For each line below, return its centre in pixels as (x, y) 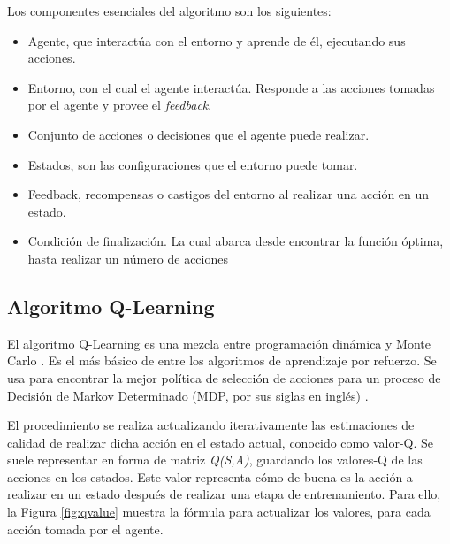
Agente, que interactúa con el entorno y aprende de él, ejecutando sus (217, 40)
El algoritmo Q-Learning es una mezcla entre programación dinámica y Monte (219, 343)
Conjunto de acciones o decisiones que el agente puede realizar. (198, 134)
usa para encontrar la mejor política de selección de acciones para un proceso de (224, 377)
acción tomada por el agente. (85, 529)
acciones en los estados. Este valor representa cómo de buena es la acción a (210, 476)
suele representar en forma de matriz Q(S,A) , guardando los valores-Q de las (215, 460)
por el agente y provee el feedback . (120, 105)
